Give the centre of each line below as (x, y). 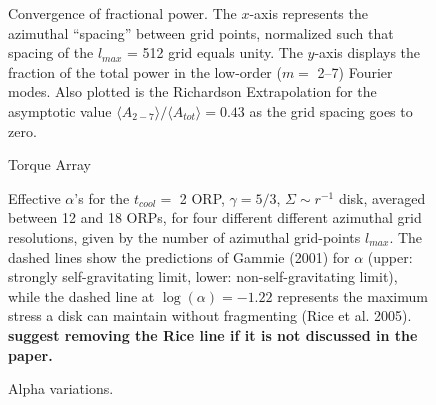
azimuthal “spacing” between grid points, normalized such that (201, 32)
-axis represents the (308, 13)
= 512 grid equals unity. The (214, 52)
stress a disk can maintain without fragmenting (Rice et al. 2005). (210, 315)
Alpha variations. (61, 388)
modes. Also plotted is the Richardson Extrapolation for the (192, 91)
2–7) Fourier (355, 71)
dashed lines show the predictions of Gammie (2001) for (179, 256)
